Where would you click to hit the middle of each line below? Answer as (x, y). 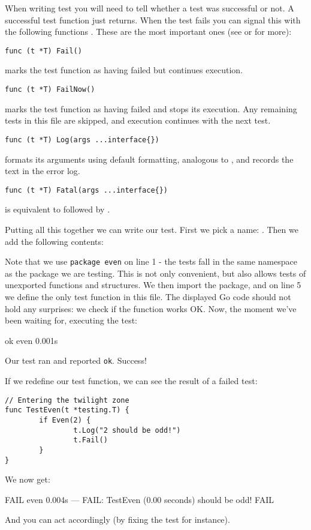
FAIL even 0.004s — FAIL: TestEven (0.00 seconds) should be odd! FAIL (139, 499)
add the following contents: (54, 241)
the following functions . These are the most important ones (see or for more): (148, 32)
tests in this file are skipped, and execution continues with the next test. (138, 120)
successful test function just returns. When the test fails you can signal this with (153, 20)
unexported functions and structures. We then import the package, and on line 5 (153, 285)
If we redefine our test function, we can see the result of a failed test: (131, 381)
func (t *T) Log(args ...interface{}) (82, 140)
